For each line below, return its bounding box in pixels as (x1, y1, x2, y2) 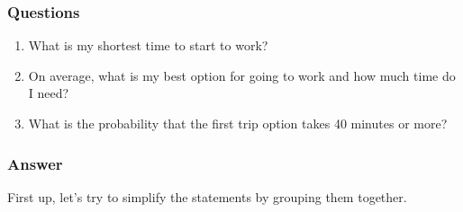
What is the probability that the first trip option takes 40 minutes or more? (28, 114, 448, 132)
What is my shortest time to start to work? (28, 36, 268, 55)
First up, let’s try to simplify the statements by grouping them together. (7, 187, 407, 206)
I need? (28, 84, 69, 102)
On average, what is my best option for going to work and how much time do (28, 66, 456, 84)
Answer (7, 152, 63, 174)
